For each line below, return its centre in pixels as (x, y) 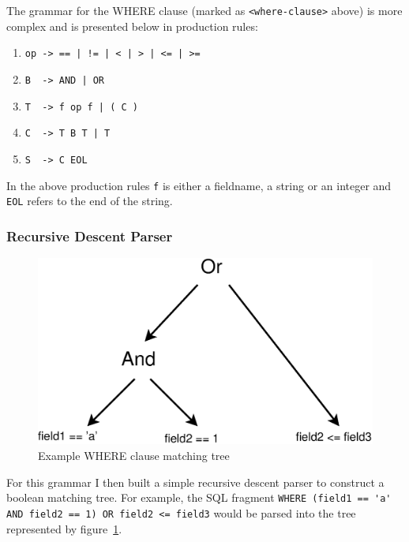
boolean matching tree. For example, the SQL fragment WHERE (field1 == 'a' (199, 497)
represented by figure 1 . (64, 528)
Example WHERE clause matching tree (134, 456)
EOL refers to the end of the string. (90, 201)
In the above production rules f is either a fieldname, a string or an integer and (199, 185)
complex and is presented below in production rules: (132, 26)
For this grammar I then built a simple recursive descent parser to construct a (195, 482)
